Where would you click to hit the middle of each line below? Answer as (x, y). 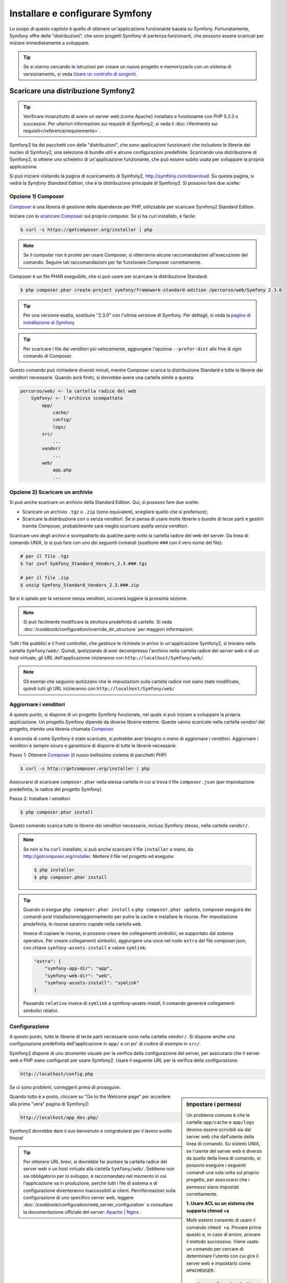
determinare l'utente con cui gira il (223, 1256)
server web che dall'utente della (220, 1136)
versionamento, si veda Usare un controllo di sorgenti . (80, 74)
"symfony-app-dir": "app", (79, 968)
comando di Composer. (48, 356)
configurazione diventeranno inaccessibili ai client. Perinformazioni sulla (100, 1190)
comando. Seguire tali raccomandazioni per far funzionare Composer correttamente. (113, 262)
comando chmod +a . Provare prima (224, 1227)
